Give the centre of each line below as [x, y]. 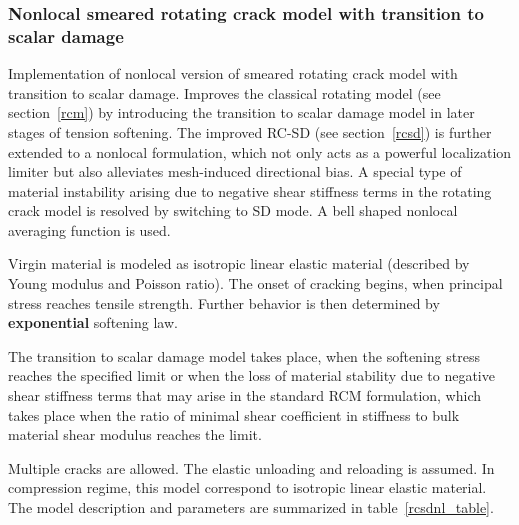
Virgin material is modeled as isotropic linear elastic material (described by [239, 263]
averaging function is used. [89, 229]
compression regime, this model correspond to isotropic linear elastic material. [247, 487]
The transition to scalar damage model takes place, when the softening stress [244, 355]
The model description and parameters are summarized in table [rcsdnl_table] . [251, 507]
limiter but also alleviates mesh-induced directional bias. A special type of [235, 171]
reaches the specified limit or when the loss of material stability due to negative [251, 375]
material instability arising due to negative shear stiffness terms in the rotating [250, 190]
